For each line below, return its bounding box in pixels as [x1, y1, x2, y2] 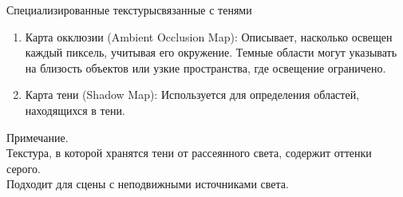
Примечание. [6, 128, 69, 145]
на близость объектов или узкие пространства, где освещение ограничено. [25, 59, 386, 76]
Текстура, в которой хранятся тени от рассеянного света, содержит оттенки [6, 144, 372, 161]
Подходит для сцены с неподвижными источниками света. [6, 175, 289, 192]
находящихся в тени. [25, 101, 125, 118]
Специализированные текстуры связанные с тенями [6, 2, 252, 18]
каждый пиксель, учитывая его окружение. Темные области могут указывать [25, 44, 397, 61]
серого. [6, 160, 41, 176]
